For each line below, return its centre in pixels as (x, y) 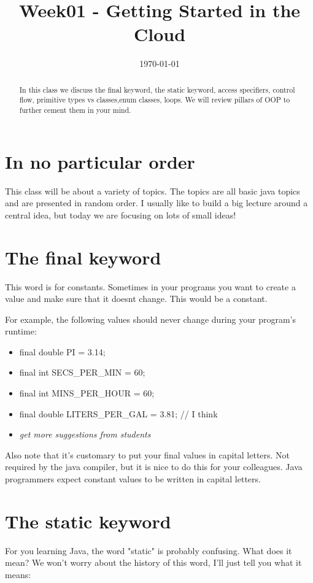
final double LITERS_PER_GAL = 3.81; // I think (118, 413)
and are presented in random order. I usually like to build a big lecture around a (156, 203)
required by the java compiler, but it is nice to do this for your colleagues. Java (154, 467)
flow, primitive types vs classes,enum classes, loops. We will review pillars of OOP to (155, 100)
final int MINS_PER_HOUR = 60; (87, 393)
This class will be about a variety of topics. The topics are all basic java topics (153, 191)
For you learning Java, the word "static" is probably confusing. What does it (149, 550)
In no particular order (100, 161)
